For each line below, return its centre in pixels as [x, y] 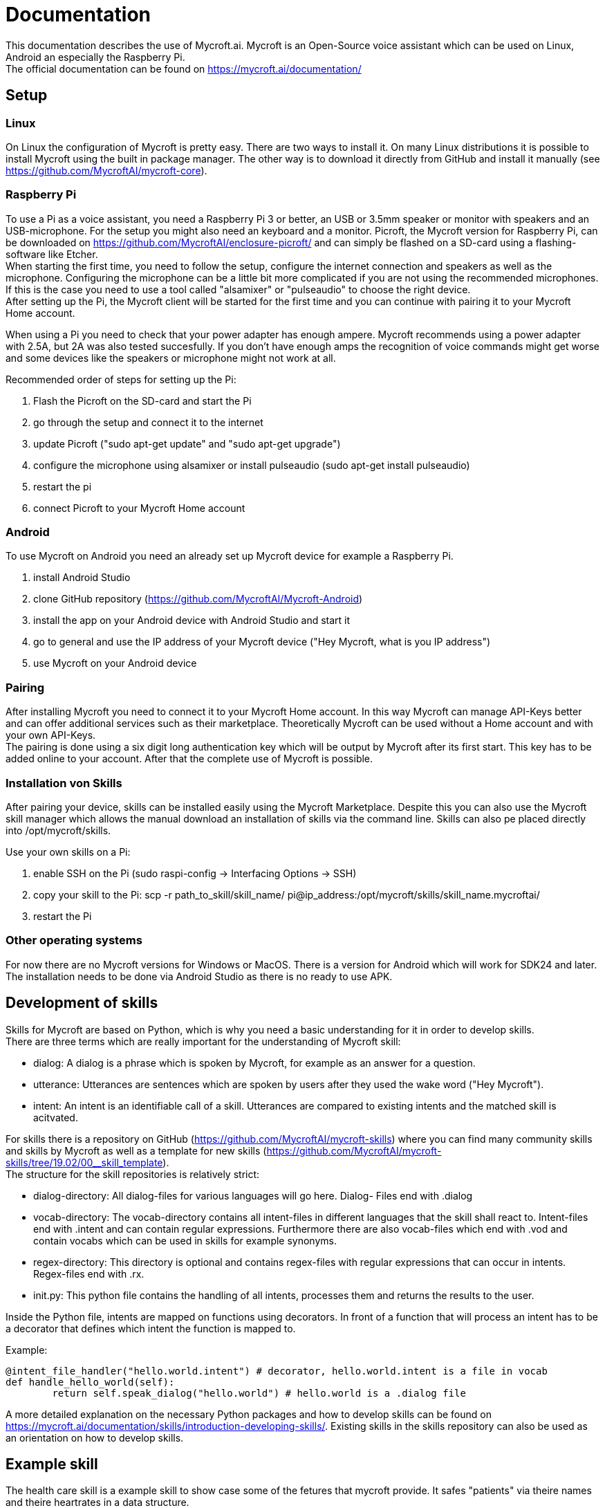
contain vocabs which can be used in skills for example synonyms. [185, 1240]
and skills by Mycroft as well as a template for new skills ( [136, 1150]
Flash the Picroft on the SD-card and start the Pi [142, 401]
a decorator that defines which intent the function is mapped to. [151, 1328]
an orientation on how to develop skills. [95, 1437]
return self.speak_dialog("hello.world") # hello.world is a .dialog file [259, 1393]
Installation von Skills [64, 783]
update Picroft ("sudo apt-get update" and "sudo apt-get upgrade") [187, 443]
